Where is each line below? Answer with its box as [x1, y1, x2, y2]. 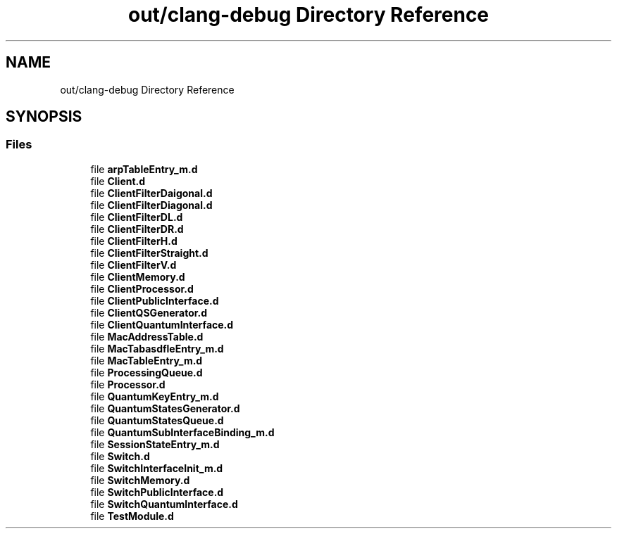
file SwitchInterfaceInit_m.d [90, 462, 223, 474]
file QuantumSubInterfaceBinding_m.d [90, 426, 275, 438]
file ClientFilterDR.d [90, 222, 184, 235]
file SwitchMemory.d [90, 473, 190, 486]
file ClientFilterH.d [90, 234, 177, 247]
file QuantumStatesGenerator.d [90, 402, 240, 414]
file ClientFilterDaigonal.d [90, 186, 213, 199]
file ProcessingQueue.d [90, 366, 203, 379]
